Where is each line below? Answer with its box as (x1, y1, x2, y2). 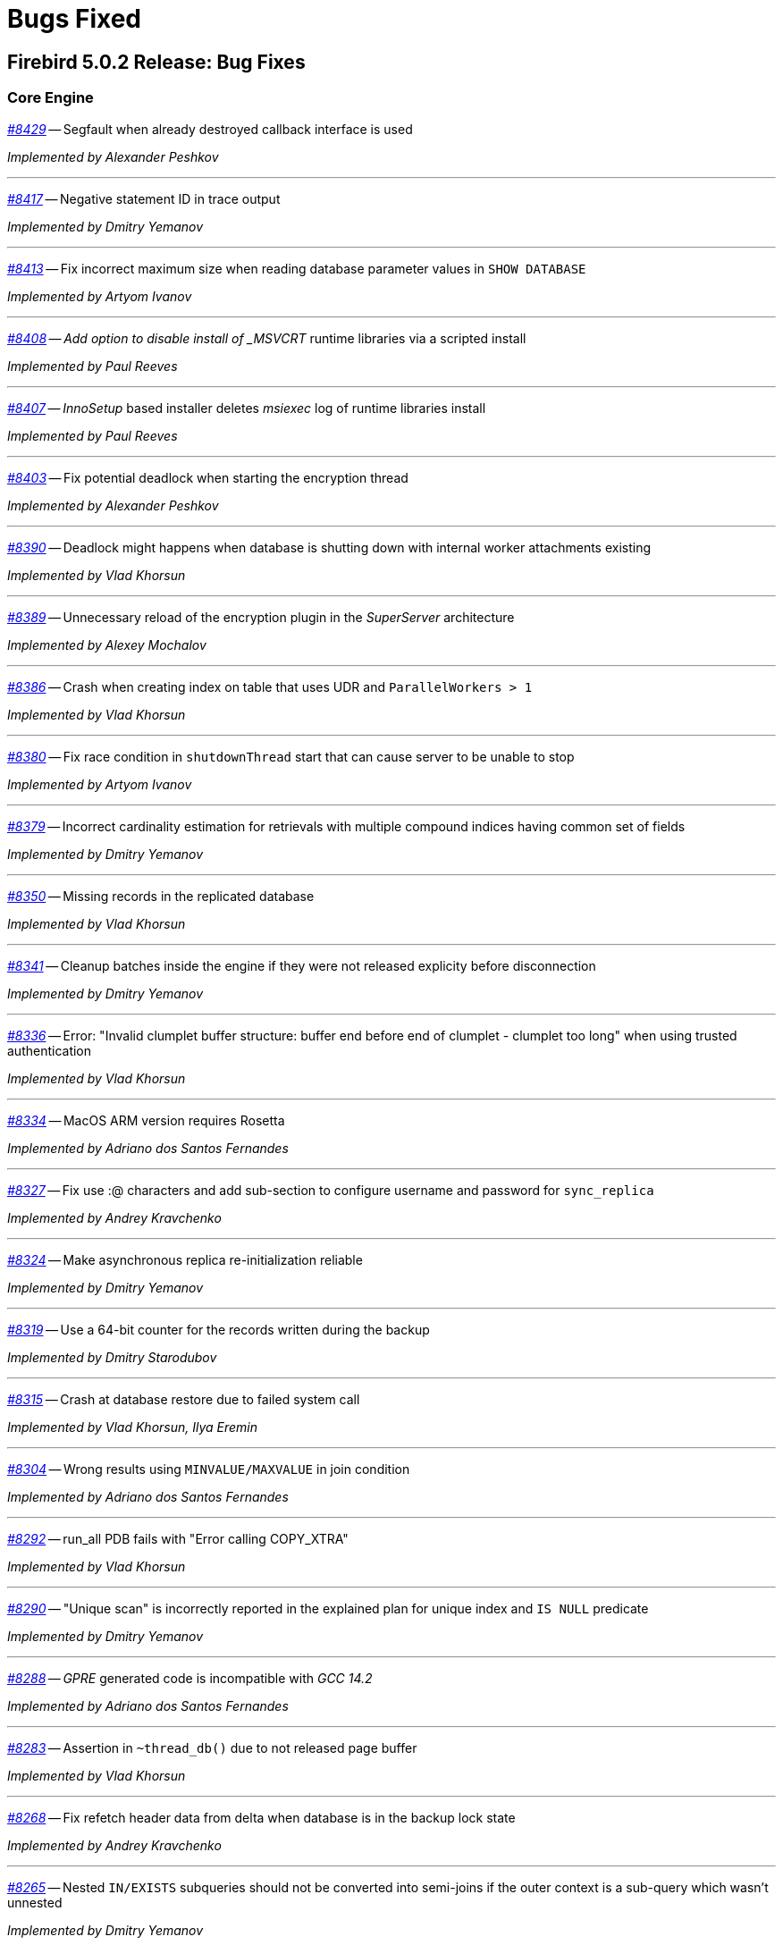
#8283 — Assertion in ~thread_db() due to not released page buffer (7, 1739, 417, 1756)
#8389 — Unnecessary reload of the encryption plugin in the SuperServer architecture (7, 609, 515, 625)
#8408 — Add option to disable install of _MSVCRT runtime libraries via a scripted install (7, 330, 526, 346)
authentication (7, 1042, 92, 1058)
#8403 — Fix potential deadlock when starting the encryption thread (7, 469, 408, 485)
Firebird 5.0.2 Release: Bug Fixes (7, 50, 306, 73)
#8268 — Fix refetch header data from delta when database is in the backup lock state (7, 1809, 516, 1825)
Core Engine (7, 88, 94, 107)
